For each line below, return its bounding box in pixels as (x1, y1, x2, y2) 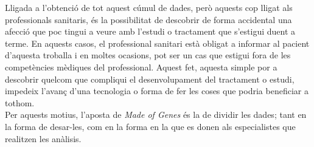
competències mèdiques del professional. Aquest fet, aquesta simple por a (5, 60, 277, 73)
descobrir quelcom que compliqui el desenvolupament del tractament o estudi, (5, 72, 295, 85)
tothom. (5, 96, 35, 109)
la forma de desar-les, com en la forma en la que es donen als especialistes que (5, 120, 296, 132)
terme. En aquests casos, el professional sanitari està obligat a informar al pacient (5, 36, 310, 49)
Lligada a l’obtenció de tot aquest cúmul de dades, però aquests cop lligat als (5, 1, 293, 13)
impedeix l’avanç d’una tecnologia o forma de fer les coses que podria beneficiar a (5, 84, 309, 97)
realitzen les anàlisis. (5, 132, 82, 145)
